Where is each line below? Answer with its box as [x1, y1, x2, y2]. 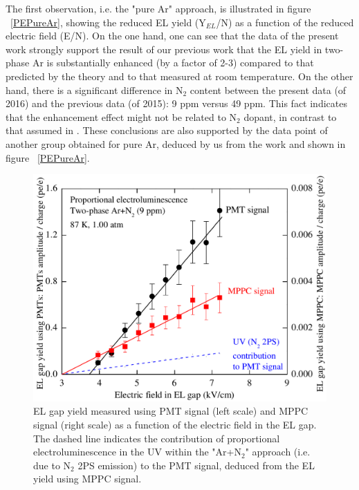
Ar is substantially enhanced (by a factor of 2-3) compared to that [32, 55, 314, 70]
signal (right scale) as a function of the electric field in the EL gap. [33, 417, 317, 432]
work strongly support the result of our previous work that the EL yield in [6, 41, 322, 56]
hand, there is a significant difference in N [6, 82, 183, 97]
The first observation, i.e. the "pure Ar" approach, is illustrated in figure [6, 1, 311, 15]
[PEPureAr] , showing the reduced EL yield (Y [10, 15, 206, 29]
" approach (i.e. [245, 444, 311, 459]
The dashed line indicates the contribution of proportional [33, 431, 280, 445]
